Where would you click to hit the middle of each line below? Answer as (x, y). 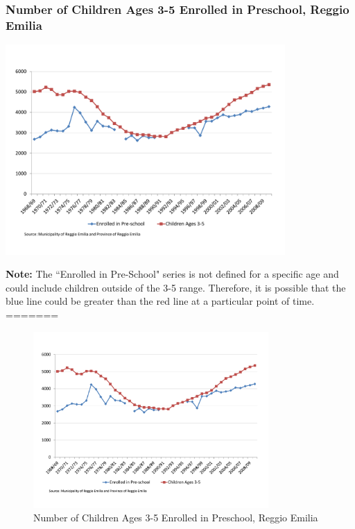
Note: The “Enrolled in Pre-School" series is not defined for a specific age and (172, 274)
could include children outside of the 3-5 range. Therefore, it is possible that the (176, 287)
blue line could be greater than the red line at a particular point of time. (160, 301)
